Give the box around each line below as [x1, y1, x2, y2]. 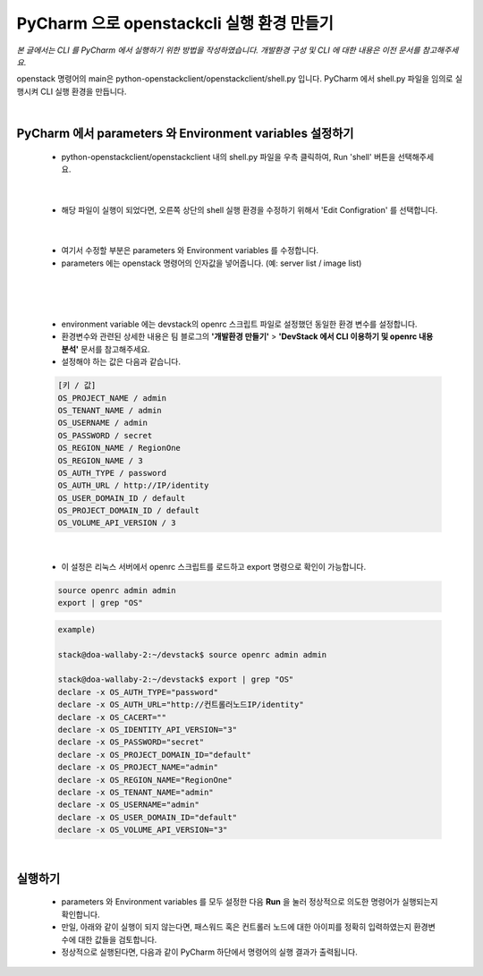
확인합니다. [61, 909, 100, 920]
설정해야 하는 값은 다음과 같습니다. [61, 356, 181, 367]
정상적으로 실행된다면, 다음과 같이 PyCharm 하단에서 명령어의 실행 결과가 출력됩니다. [61, 946, 358, 957]
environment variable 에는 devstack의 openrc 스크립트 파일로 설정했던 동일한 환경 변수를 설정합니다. [61, 318, 418, 330]
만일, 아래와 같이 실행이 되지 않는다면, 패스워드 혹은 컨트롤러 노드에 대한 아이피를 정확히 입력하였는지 [61, 921, 411, 932]
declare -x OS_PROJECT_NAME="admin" [57, 762, 219, 773]
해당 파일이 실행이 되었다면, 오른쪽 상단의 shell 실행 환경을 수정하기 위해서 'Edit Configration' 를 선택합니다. [61, 204, 438, 215]
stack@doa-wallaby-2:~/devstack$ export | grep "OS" [57, 675, 294, 684]
